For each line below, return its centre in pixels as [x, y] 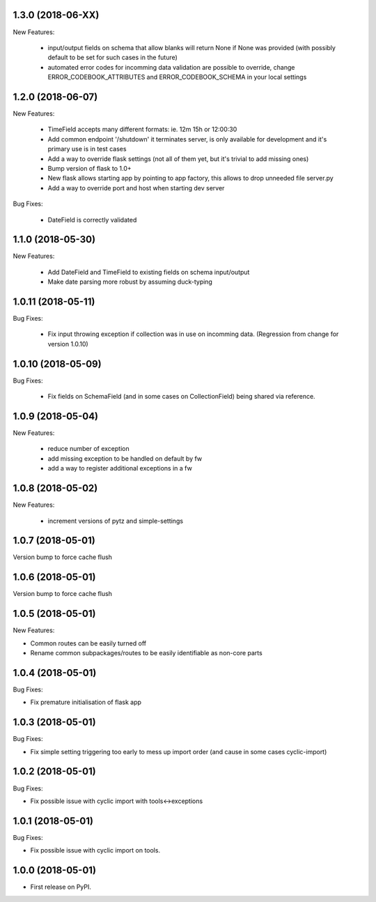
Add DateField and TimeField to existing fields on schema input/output [149, 272]
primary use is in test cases [87, 149]
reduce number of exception [88, 449]
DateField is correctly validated [92, 220]
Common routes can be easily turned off [88, 643]
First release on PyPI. [61, 887]
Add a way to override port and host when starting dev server [136, 188]
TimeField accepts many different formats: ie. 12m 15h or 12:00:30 [142, 130]
